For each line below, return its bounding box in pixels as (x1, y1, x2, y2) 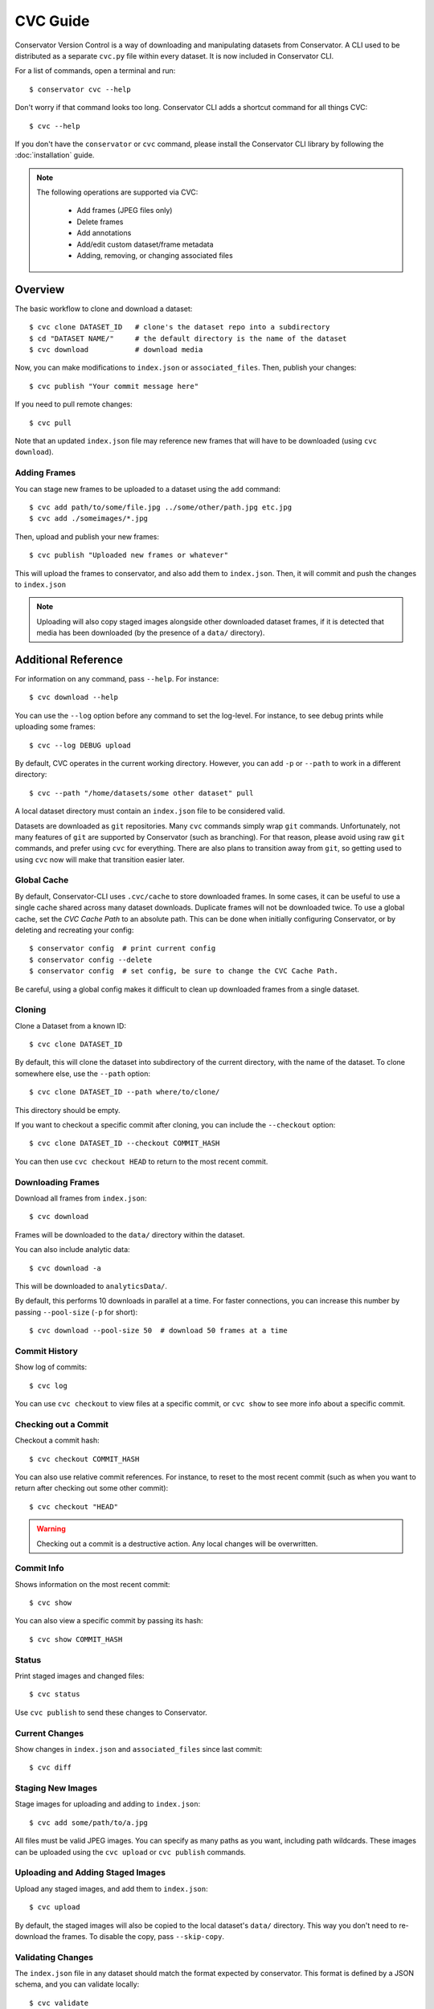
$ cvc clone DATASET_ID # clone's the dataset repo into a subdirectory (29, 322, 330, 332)
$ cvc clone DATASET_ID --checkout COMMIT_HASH (29, 1139, 220, 1148)
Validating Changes (14, 1951, 94, 1962)
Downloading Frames (14, 1176, 100, 1188)
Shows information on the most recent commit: (14, 1579, 170, 1589)
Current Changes (14, 1728, 84, 1739)
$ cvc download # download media (29, 346, 203, 354)
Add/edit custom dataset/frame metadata (76, 239, 214, 249)
